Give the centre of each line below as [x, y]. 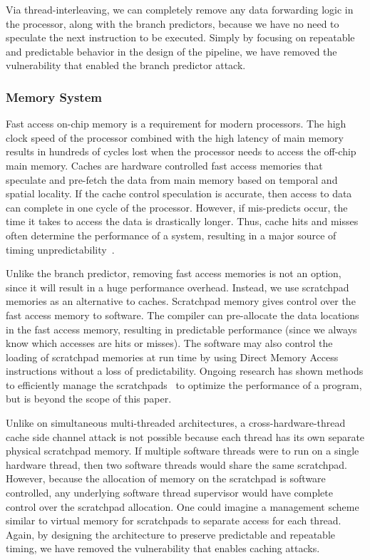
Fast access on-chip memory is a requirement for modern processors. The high [176, 124]
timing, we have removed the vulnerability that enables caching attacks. [163, 548]
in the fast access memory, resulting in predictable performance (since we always [181, 329]
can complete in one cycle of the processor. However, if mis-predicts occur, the [177, 207]
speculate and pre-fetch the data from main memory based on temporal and [172, 179]
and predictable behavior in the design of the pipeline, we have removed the [171, 51]
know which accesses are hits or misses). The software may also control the [169, 343]
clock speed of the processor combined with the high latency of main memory [175, 137]
